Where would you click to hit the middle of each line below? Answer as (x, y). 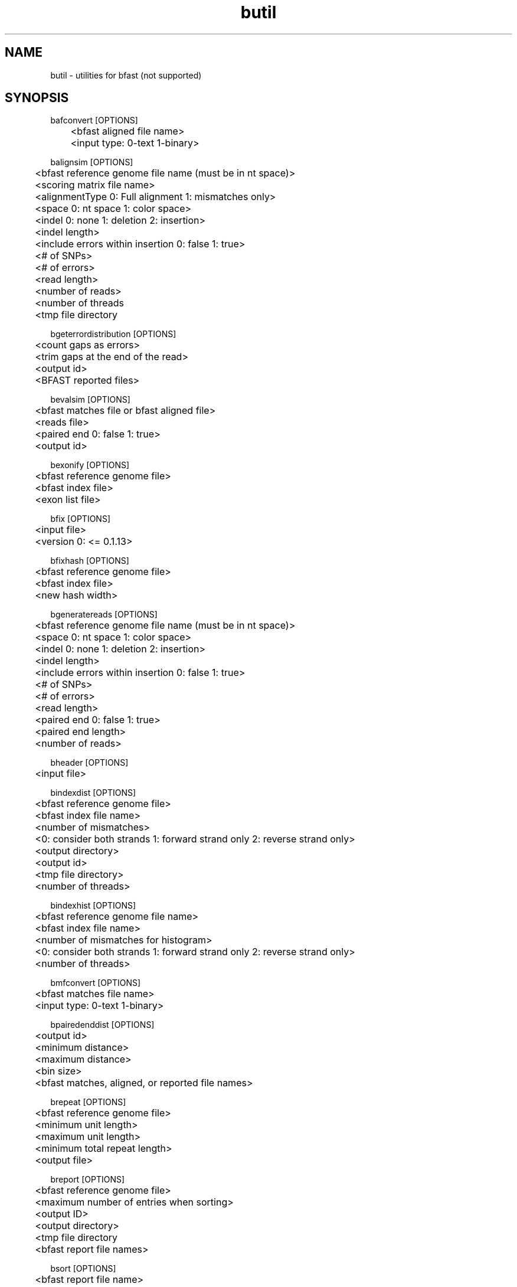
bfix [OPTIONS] (81, 519)
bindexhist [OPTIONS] (93, 906)
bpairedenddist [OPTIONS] (102, 1025)
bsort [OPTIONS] (83, 1269)
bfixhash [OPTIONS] (90, 561)
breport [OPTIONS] (88, 1180)
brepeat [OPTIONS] (88, 1102)
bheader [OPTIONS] (89, 763)
